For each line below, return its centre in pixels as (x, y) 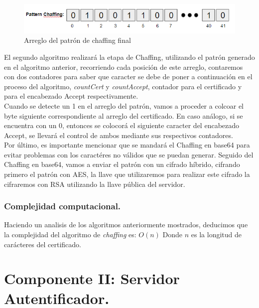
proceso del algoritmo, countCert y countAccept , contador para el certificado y (123, 86)
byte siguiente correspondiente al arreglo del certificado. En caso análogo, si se (124, 115)
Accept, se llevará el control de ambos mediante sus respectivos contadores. (119, 135)
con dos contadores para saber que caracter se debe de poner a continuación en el (128, 77)
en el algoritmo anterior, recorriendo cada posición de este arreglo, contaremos (124, 67)
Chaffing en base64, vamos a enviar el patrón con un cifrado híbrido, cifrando (122, 164)
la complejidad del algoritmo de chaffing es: (70, 234)
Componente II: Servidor (92, 278)
